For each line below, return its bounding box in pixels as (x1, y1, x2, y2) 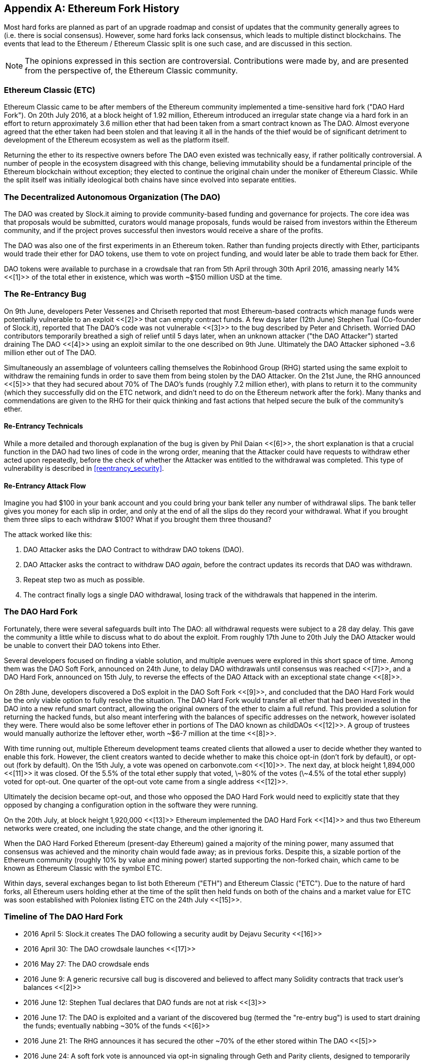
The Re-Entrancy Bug (4, 289, 87, 299)
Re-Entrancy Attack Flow (4, 481, 86, 490)
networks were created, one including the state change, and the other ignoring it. (4, 824, 264, 832)
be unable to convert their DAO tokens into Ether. (4, 641, 160, 649)
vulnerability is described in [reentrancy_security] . (4, 464, 164, 472)
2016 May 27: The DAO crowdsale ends (23, 959, 149, 968)
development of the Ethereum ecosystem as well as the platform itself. (4, 136, 229, 144)
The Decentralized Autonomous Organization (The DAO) (4, 192, 221, 202)
